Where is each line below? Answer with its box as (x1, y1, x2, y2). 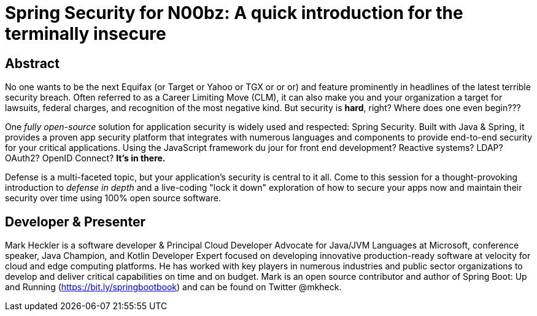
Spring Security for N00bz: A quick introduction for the (5, 2, 463, 23)
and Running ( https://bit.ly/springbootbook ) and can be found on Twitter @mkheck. (5, 282, 342, 293)
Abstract (5, 55, 60, 71)
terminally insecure (5, 23, 166, 44)
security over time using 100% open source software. (5, 193, 221, 204)
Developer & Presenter (5, 214, 145, 229)
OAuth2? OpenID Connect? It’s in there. (5, 153, 166, 164)
